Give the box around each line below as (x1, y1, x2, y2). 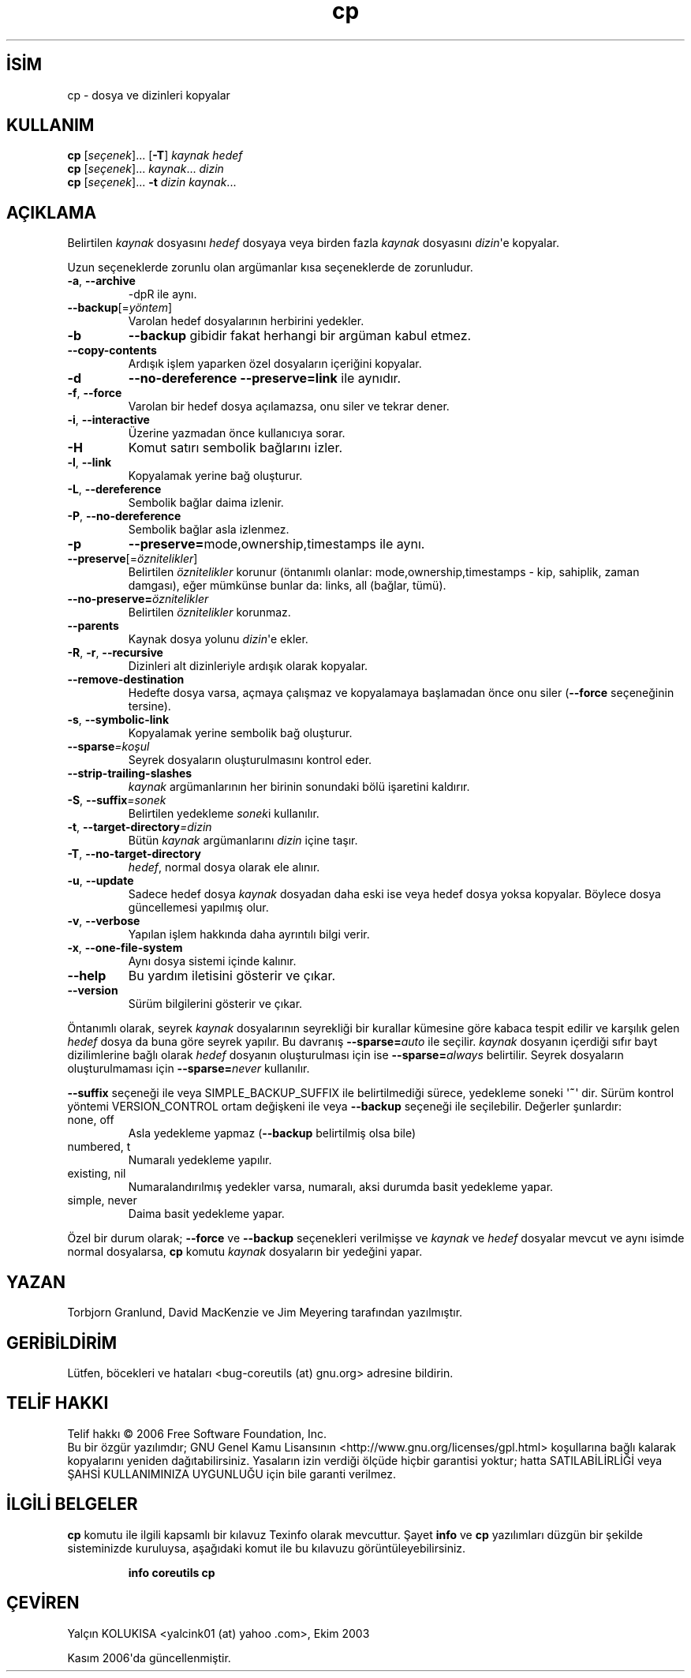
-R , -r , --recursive (67, 646, 163, 660)
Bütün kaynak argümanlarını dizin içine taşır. (128, 833, 358, 848)
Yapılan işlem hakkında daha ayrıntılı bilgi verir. (128, 927, 370, 942)
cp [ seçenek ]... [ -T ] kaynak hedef (67, 148, 243, 163)
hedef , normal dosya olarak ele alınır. (128, 860, 320, 875)
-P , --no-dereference (67, 509, 181, 523)
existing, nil (67, 1167, 126, 1181)
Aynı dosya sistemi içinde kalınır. (128, 954, 297, 968)
